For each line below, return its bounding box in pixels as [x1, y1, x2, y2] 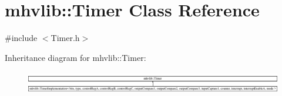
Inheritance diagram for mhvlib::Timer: [5, 51, 146, 63]
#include [5, 32, 38, 44]
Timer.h [51, 32, 80, 44]
